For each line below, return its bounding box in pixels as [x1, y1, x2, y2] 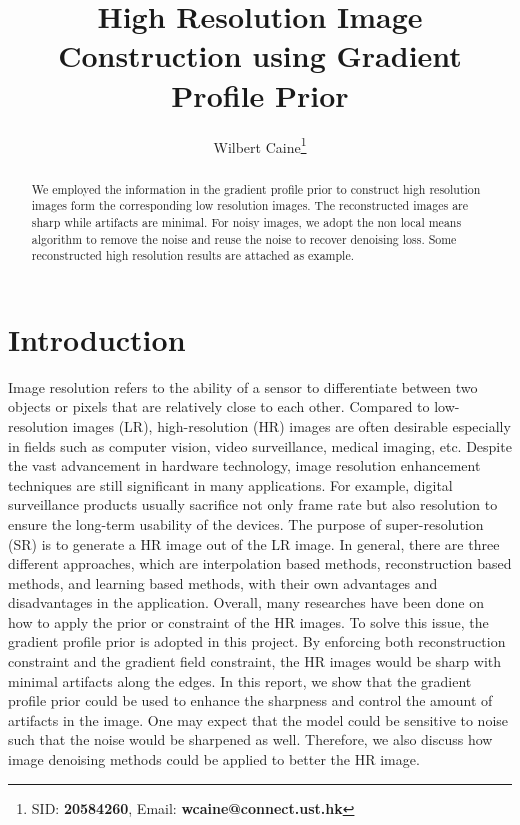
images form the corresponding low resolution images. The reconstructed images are [31, 197, 469, 214]
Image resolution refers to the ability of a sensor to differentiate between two [8, 376, 478, 397]
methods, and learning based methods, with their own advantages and [8, 572, 438, 593]
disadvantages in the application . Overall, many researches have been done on [8, 592, 485, 613]
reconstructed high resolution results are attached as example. [31, 247, 354, 264]
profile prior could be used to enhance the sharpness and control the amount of [8, 690, 493, 711]
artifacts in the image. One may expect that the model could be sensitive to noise [8, 709, 509, 730]
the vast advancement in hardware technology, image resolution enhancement [8, 455, 481, 476]
